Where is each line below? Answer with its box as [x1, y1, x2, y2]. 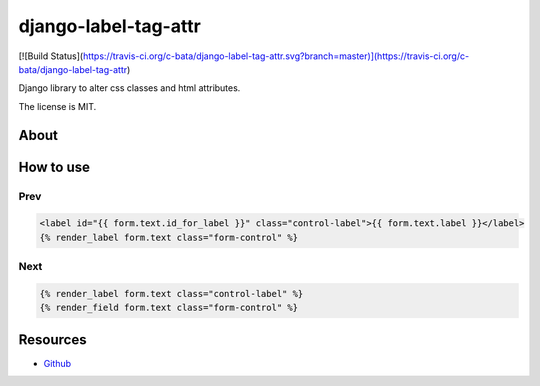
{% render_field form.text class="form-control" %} [39, 302, 299, 314]
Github [43, 357, 72, 369]
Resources [18, 331, 87, 348]
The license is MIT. [18, 100, 97, 112]
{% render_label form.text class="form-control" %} [39, 231, 299, 243]
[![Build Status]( [18, 50, 84, 62]
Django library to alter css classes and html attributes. [18, 82, 241, 94]
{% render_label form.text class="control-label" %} [39, 288, 304, 299]
